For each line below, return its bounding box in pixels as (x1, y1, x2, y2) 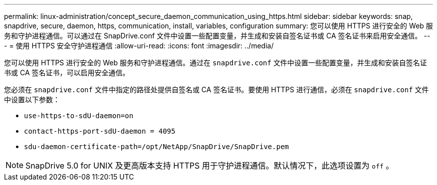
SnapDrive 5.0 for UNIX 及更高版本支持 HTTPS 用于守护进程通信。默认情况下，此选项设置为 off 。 (25, 161, 394, 171)
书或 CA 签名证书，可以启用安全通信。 (4, 68, 130, 77)
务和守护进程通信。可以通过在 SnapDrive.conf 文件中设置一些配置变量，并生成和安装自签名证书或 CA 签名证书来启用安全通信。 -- (4, 31, 431, 40)
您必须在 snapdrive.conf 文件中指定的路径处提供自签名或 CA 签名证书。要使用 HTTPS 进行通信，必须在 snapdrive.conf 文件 (4, 85, 429, 94)
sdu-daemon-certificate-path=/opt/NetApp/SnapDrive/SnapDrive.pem (24, 143, 289, 151)
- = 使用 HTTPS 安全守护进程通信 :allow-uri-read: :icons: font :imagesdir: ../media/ (4, 41, 274, 50)
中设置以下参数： (4, 95, 60, 104)
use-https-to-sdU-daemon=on (24, 112, 134, 120)
